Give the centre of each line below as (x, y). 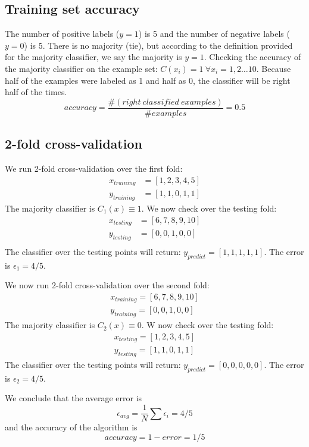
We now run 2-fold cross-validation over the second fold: (107, 285)
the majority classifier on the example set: (81, 68)
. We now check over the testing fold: (209, 208)
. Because (274, 68)
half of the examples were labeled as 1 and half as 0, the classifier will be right (148, 80)
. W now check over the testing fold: (207, 325)
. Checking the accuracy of (252, 57)
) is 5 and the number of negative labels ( (214, 34)
